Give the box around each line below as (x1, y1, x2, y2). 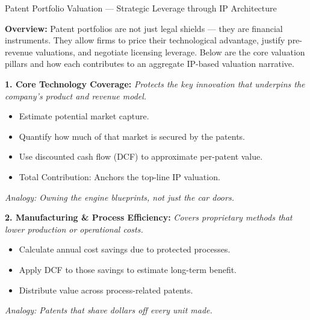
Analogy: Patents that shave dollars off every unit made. (5, 304, 212, 316)
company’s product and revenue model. (5, 89, 147, 102)
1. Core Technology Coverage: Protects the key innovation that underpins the (5, 77, 305, 90)
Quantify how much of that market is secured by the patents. (19, 130, 245, 142)
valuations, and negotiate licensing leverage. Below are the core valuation (35, 45, 305, 58)
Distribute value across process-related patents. (19, 283, 193, 296)
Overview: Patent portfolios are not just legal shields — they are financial (5, 22, 283, 34)
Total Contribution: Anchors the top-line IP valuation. (19, 170, 220, 183)
